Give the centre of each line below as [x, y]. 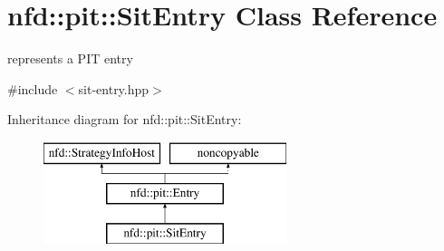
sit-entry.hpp [114, 88]
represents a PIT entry [70, 58]
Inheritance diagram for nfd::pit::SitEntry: [125, 119]
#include [33, 88]
